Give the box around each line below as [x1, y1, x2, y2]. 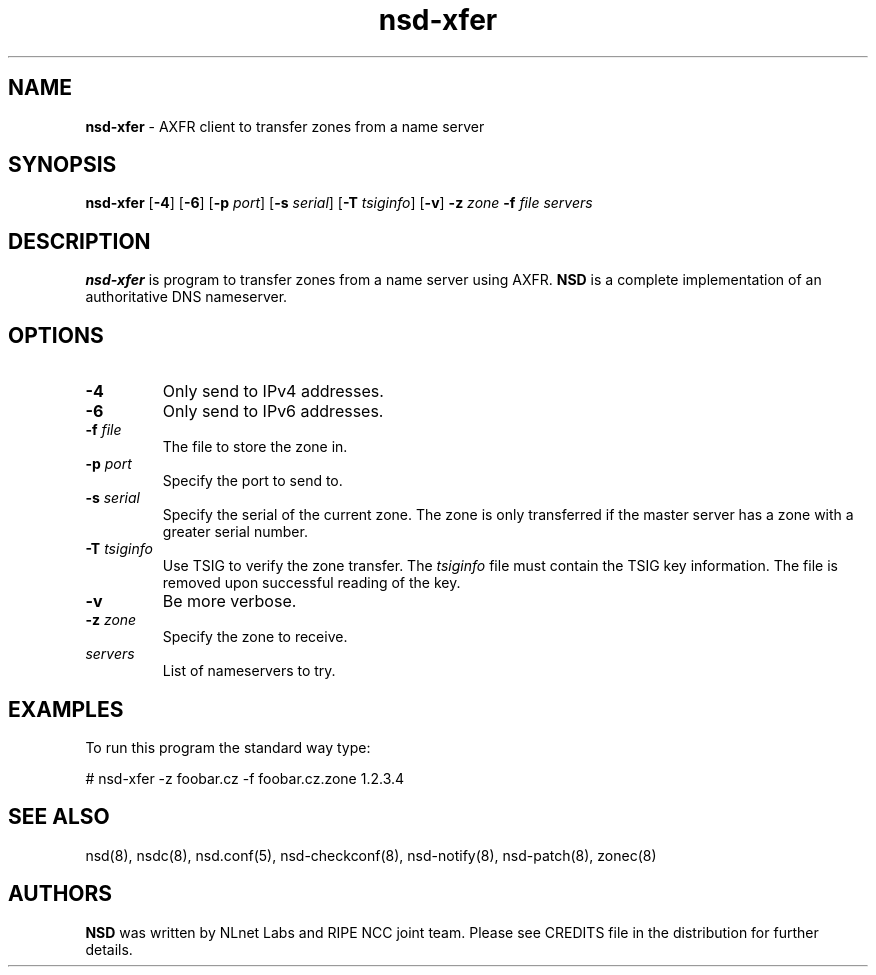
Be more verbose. [162, 591, 297, 612]
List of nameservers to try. [162, 662, 336, 680]
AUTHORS [8, 881, 113, 907]
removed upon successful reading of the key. [162, 574, 461, 592]
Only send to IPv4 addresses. [162, 381, 384, 402]
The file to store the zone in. [162, 438, 348, 456]
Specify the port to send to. [162, 472, 343, 490]
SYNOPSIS [8, 152, 117, 178]
